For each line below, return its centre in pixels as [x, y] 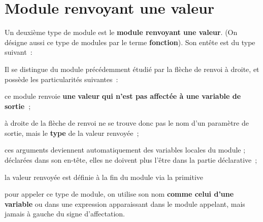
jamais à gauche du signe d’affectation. [65, 214]
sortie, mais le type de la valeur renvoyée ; [72, 133]
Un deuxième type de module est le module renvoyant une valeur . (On [121, 32]
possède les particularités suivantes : [61, 79]
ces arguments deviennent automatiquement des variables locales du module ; [125, 150]
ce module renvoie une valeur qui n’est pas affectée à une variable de [123, 96]
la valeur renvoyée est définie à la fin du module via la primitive [104, 177]
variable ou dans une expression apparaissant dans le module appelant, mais [125, 203]
